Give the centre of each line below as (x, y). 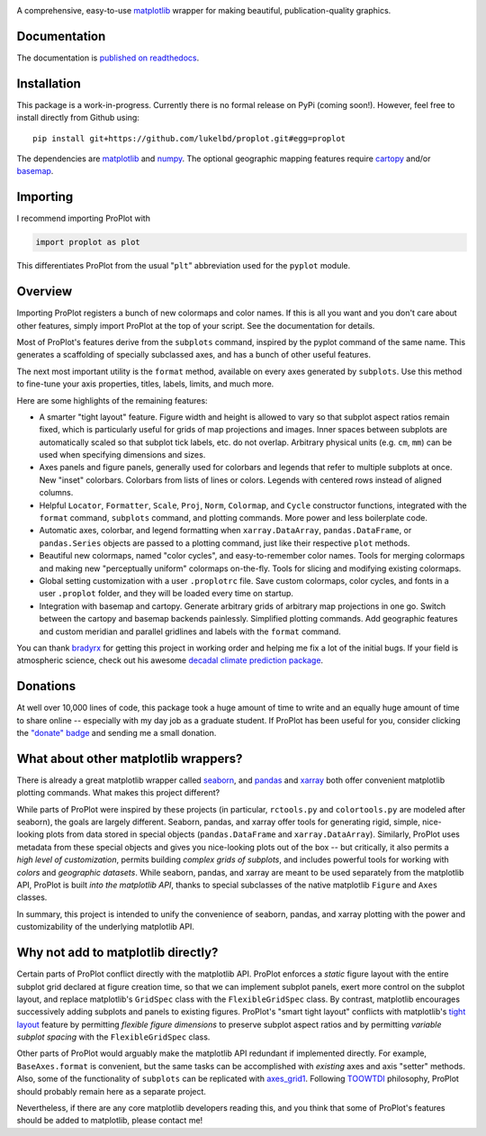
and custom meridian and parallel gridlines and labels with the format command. (190, 632)
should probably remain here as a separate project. (112, 1091)
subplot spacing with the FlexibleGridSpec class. (113, 1037)
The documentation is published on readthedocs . (108, 58)
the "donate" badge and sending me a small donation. (117, 733)
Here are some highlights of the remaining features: (112, 400)
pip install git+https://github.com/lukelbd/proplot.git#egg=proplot (189, 138)
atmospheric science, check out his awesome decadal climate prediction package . (170, 660)
